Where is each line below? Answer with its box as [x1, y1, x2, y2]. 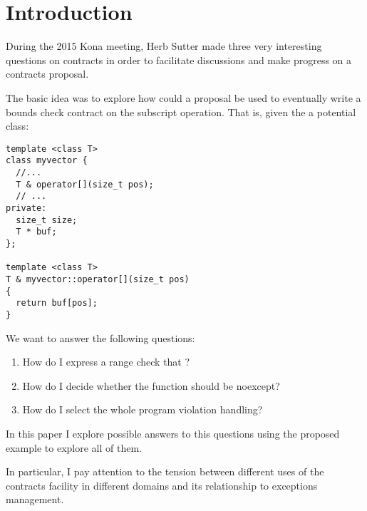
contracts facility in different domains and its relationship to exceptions [6, 478, 318, 492]
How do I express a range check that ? [22, 354, 190, 369]
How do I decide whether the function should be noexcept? [22, 378, 280, 393]
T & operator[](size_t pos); [16, 179, 154, 190]
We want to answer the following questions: [6, 330, 195, 345]
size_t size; [16, 215, 78, 225]
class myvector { [6, 155, 88, 166]
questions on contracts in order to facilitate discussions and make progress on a [6, 52, 352, 67]
